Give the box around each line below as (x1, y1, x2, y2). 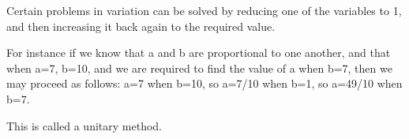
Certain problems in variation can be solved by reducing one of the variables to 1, (6, 2, 402, 18)
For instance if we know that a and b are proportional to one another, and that (6, 44, 391, 61)
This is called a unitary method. (6, 117, 162, 133)
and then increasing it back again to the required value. (6, 17, 276, 34)
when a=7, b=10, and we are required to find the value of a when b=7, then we (6, 59, 392, 76)
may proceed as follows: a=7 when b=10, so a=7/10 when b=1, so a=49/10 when (6, 75, 403, 92)
